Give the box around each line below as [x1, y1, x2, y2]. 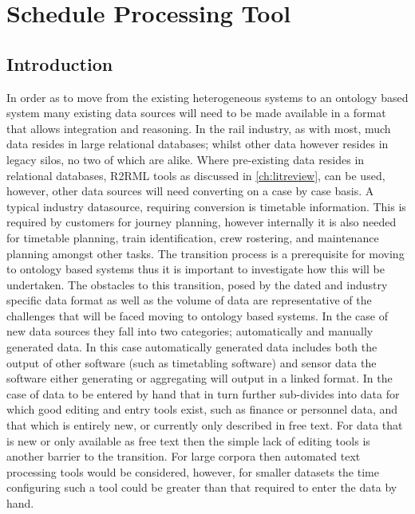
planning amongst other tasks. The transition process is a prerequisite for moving [6, 245, 405, 261]
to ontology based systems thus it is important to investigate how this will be [6, 261, 385, 277]
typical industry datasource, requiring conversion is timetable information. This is [6, 198, 406, 214]
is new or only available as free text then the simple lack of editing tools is [6, 432, 370, 449]
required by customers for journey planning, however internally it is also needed [6, 214, 397, 230]
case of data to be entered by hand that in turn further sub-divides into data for [6, 385, 400, 402]
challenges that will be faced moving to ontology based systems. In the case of [6, 307, 388, 324]
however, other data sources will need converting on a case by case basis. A [6, 182, 374, 199]
